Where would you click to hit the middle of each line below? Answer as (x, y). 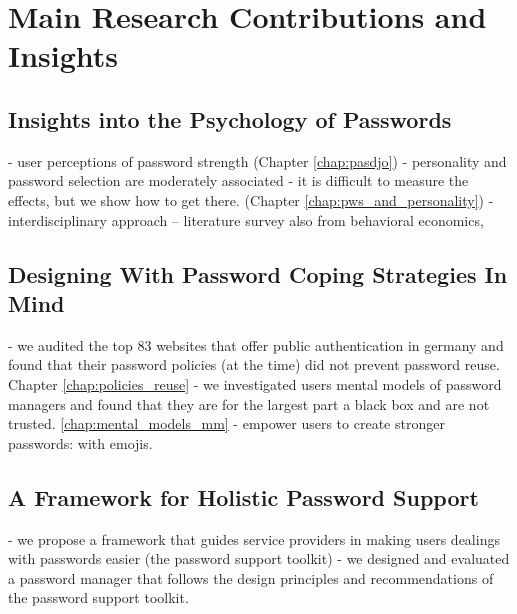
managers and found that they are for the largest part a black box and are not (249, 403)
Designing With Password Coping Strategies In (258, 273)
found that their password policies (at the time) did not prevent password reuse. (254, 364)
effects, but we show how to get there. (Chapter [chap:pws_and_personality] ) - (251, 199)
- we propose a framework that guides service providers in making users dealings (254, 538)
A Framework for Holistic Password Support (243, 496)
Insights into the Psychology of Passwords (230, 118)
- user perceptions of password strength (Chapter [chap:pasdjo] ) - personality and (257, 160)
